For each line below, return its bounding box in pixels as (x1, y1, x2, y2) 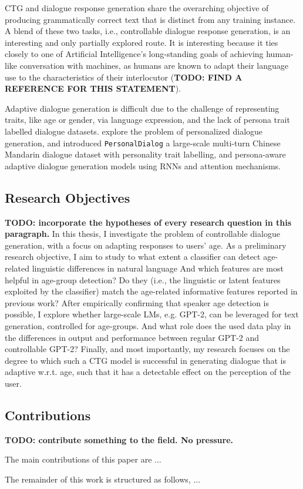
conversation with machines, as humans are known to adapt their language (19, 59, 289, 71)
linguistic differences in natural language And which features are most (32, 262, 284, 274)
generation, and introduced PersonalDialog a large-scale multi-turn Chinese (5, 136, 281, 149)
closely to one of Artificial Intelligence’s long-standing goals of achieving (5, 48, 264, 60)
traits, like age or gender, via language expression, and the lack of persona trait (5, 113, 290, 126)
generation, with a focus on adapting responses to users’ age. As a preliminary (5, 239, 287, 251)
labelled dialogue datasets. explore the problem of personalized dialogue (5, 125, 263, 137)
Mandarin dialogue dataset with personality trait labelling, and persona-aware (5, 148, 286, 160)
